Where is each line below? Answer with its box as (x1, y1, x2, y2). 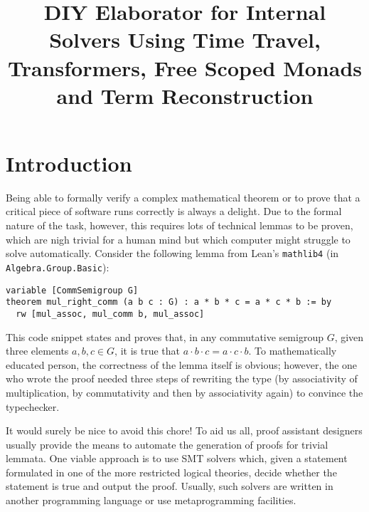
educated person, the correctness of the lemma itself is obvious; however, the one (6, 357, 358, 372)
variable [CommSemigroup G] (6, 285, 139, 296)
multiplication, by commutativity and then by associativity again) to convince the (6, 385, 363, 399)
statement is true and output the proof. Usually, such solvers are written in (6, 479, 333, 493)
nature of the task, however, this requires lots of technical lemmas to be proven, (6, 218, 353, 233)
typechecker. (6, 399, 60, 414)
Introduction (6, 148, 132, 177)
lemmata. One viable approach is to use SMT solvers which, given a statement (6, 451, 348, 466)
